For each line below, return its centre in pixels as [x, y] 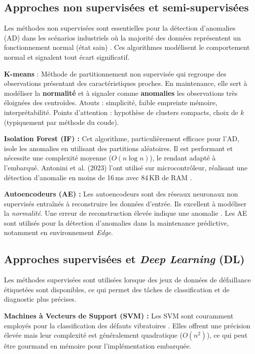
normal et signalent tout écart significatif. [67, 57]
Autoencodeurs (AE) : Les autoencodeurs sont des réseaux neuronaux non [121, 194]
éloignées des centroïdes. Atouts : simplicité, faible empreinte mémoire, [111, 102]
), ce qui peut [227, 335]
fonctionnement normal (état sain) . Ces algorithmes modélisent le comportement [127, 47]
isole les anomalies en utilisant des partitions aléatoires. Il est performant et [118, 148]
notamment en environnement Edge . [58, 232]
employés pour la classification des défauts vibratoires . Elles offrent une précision [127, 325]
